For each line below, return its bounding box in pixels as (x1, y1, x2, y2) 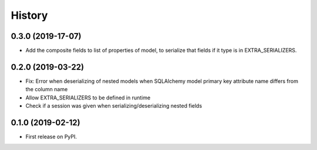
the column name (25, 86, 68, 93)
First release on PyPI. (25, 133, 77, 141)
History (11, 9, 48, 22)
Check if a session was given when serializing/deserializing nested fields (25, 102, 203, 109)
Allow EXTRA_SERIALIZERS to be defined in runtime (25, 94, 151, 101)
